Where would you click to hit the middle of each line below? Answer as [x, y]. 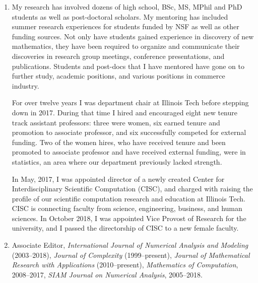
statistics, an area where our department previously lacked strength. [117, 161]
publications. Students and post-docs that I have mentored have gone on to [128, 66]
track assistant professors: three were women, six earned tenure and [116, 122]
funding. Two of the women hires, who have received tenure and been [119, 142]
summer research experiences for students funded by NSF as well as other [125, 26]
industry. [25, 85]
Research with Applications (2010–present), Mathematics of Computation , [125, 265]
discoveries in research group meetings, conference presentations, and [118, 56]
